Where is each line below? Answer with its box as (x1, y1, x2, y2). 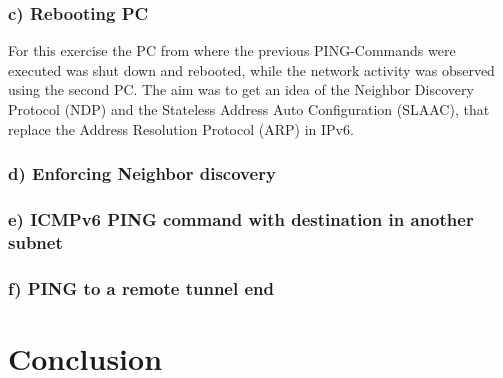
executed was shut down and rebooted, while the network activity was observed (8, 59, 495, 80)
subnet (8, 229, 63, 254)
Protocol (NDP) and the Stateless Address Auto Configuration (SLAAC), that (8, 99, 490, 119)
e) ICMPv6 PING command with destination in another (8, 206, 474, 231)
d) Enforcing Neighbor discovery (8, 161, 276, 186)
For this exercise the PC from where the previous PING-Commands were (8, 40, 456, 61)
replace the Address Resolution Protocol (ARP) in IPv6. (8, 118, 354, 139)
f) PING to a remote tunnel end (8, 275, 274, 300)
